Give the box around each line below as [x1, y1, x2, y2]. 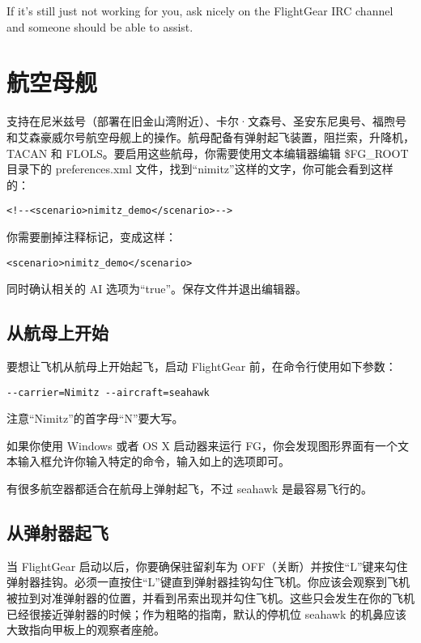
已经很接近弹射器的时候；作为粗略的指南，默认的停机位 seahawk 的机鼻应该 [6, 605, 406, 622]
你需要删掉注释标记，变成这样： [6, 228, 176, 245]
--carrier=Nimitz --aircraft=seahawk [6, 386, 210, 398]
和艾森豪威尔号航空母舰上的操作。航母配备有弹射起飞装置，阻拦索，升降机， [6, 128, 415, 145]
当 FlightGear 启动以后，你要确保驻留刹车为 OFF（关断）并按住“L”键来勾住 [6, 557, 408, 574]
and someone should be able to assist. [6, 18, 193, 35]
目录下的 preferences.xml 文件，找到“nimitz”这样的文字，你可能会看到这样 [6, 160, 393, 177]
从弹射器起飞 [6, 520, 108, 544]
